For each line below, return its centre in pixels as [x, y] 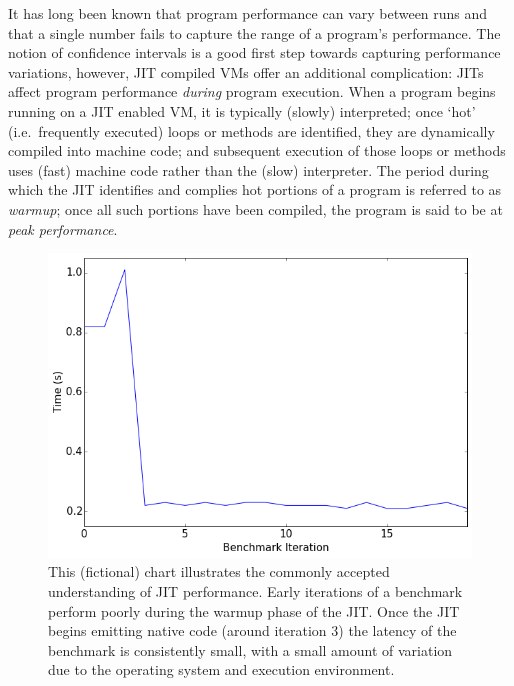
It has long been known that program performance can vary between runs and [248, 13]
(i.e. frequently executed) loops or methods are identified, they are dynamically [251, 130]
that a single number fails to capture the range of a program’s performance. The [254, 32]
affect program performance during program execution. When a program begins [252, 91]
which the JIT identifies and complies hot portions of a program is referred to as [255, 189]
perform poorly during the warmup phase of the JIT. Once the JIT [254, 610]
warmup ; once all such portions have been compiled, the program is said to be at [255, 208]
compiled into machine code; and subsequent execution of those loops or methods [257, 150]
